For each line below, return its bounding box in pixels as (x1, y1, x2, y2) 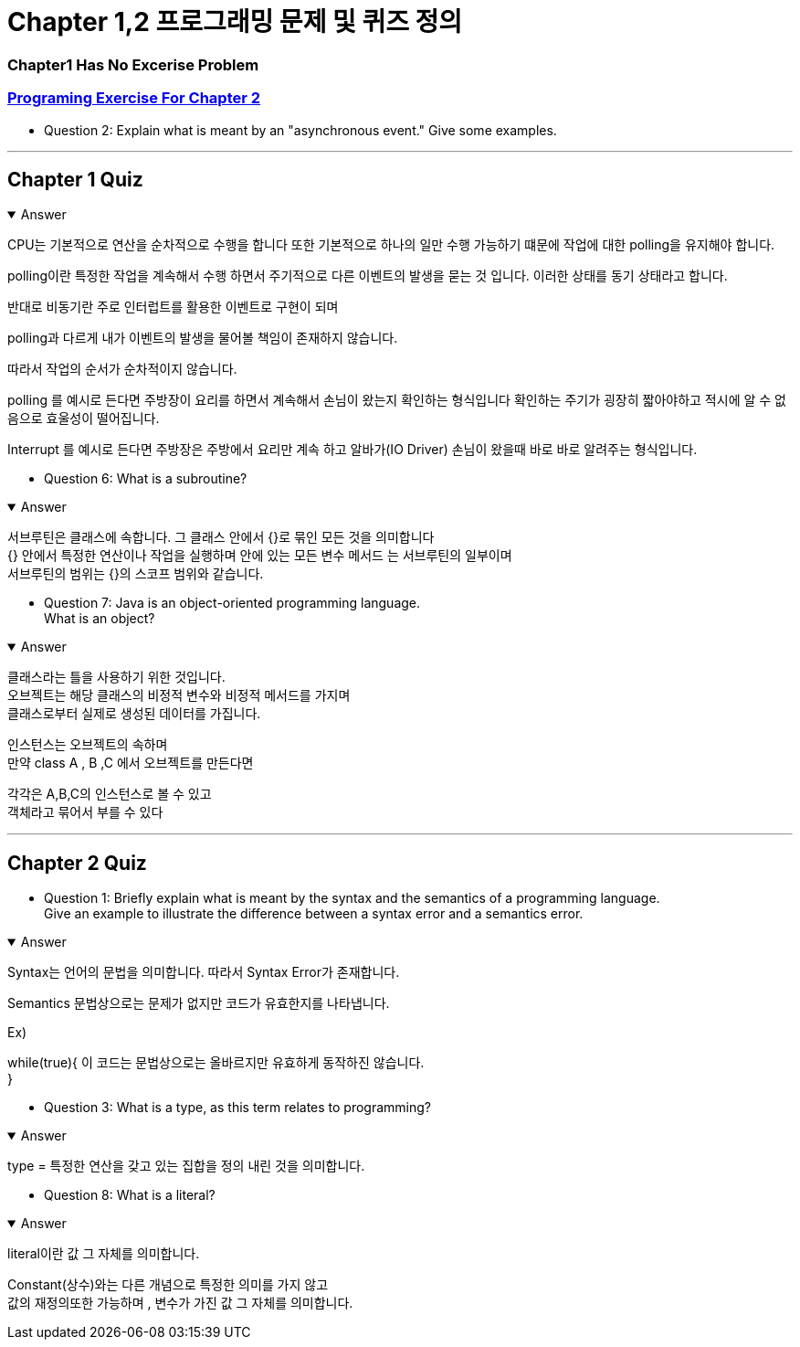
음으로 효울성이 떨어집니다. (7, 410, 160, 427)
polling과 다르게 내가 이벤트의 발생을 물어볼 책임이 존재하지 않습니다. (7, 330, 398, 346)
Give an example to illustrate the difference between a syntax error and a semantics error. (44, 906, 584, 922)
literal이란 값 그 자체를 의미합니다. (7, 1246, 200, 1262)
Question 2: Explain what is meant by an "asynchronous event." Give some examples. (44, 122, 557, 138)
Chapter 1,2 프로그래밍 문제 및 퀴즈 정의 (7, 6, 463, 37)
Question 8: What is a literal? (44, 1187, 216, 1204)
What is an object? (44, 610, 155, 627)
